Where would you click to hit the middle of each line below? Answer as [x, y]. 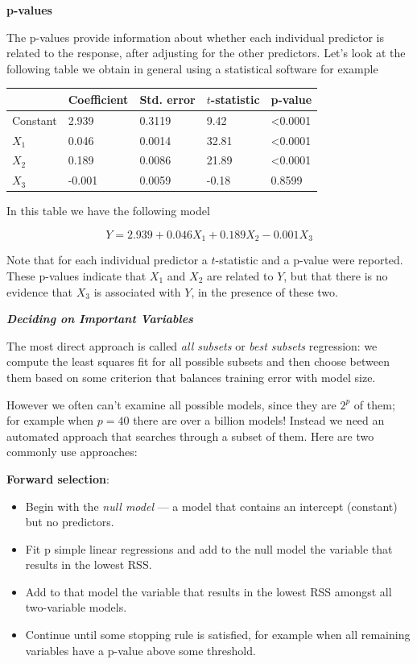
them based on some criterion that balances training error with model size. [191, 377]
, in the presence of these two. [264, 291]
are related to [240, 275]
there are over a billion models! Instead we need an [259, 420]
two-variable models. [76, 607]
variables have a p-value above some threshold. [140, 650]
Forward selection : [58, 478]
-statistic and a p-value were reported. [309, 260]
